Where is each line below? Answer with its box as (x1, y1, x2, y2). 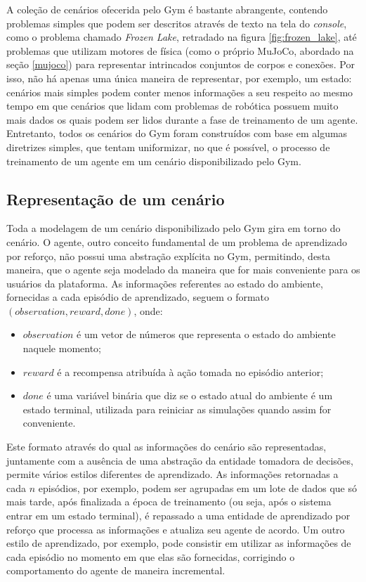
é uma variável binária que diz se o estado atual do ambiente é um (46, 388, 333, 403)
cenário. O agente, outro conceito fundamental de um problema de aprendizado (6, 234, 348, 249)
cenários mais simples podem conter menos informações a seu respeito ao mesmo (6, 84, 353, 99)
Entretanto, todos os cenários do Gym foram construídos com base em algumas (6, 126, 348, 141)
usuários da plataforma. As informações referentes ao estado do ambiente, (6, 276, 323, 290)
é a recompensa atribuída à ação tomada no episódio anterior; (57, 364, 324, 379)
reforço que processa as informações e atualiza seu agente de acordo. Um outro (6, 522, 345, 536)
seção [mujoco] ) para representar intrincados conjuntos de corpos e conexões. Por (6, 57, 355, 72)
